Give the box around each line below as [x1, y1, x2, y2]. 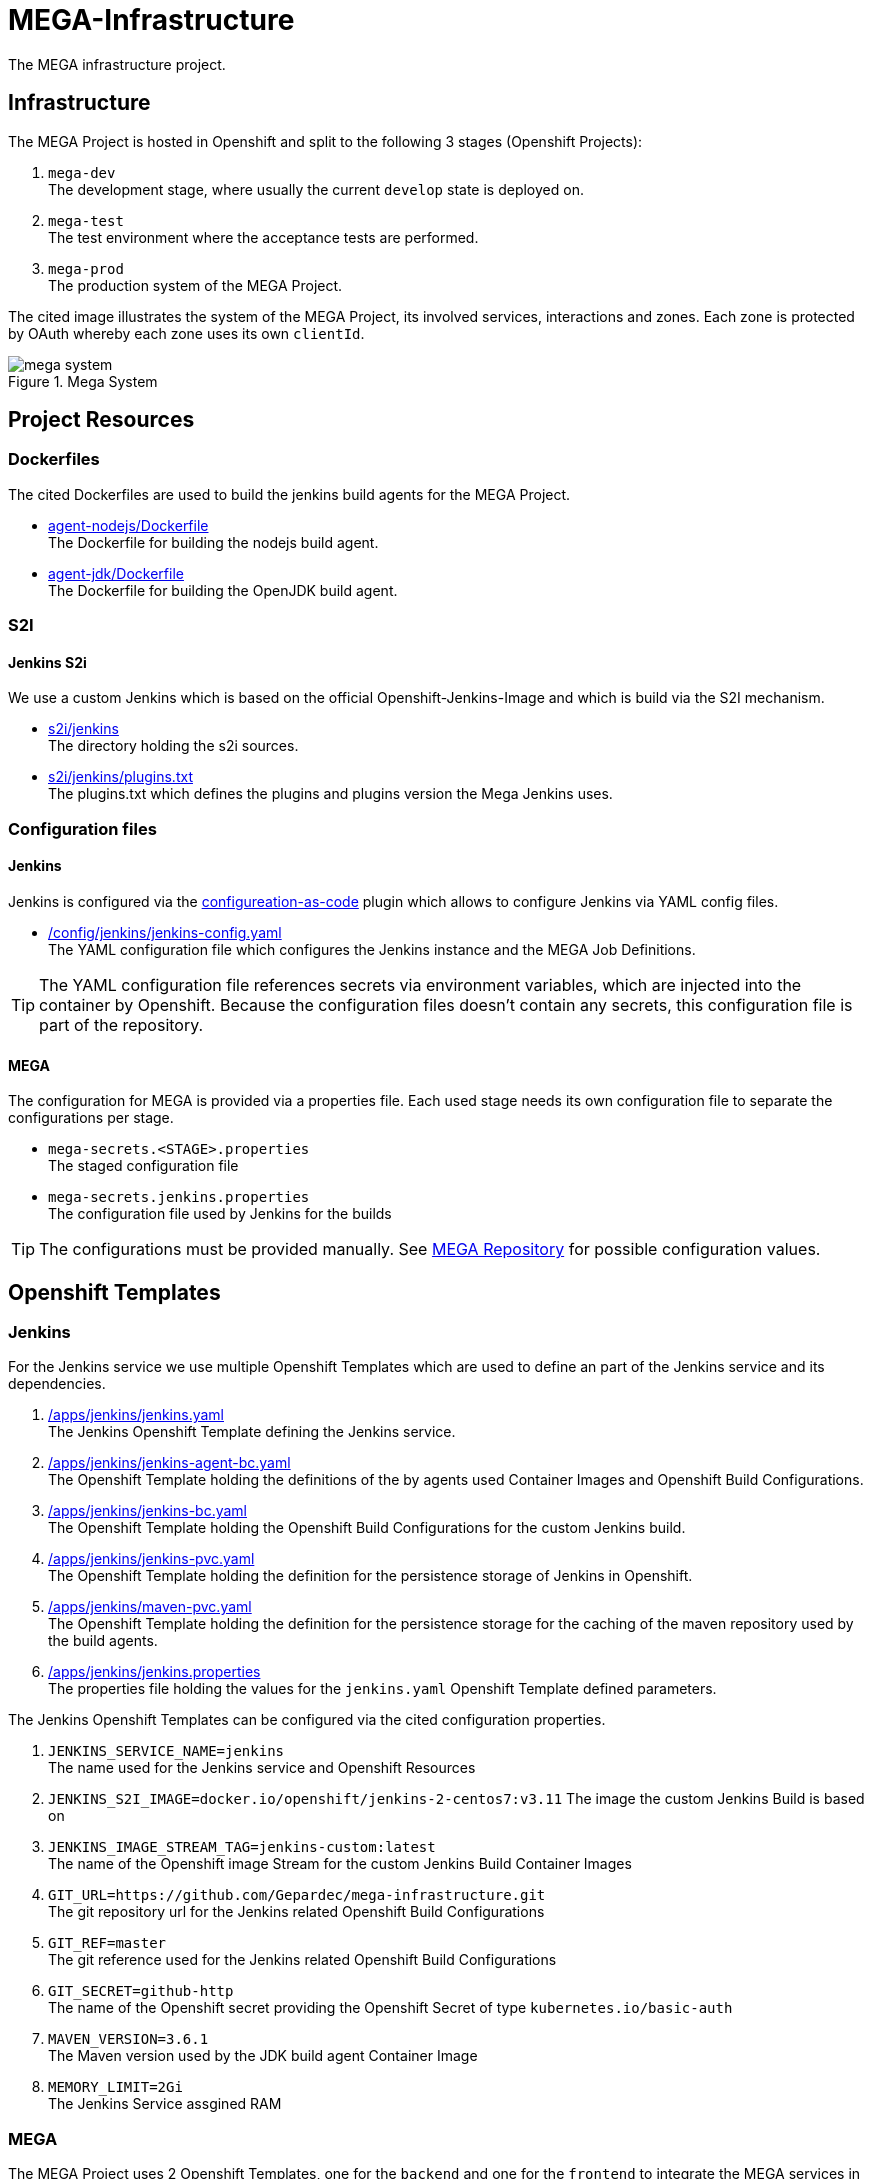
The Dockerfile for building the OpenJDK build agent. [48, 581, 398, 599]
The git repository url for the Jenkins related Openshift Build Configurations [48, 1903, 545, 1921]
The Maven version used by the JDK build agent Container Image [48, 2047, 478, 2065]
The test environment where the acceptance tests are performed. [48, 228, 479, 246]
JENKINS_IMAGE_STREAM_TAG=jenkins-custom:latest [48, 1839, 436, 1856]
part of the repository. [39, 1015, 204, 1035]
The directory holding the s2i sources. [48, 737, 299, 755]
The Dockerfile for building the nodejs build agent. [48, 533, 379, 551]
